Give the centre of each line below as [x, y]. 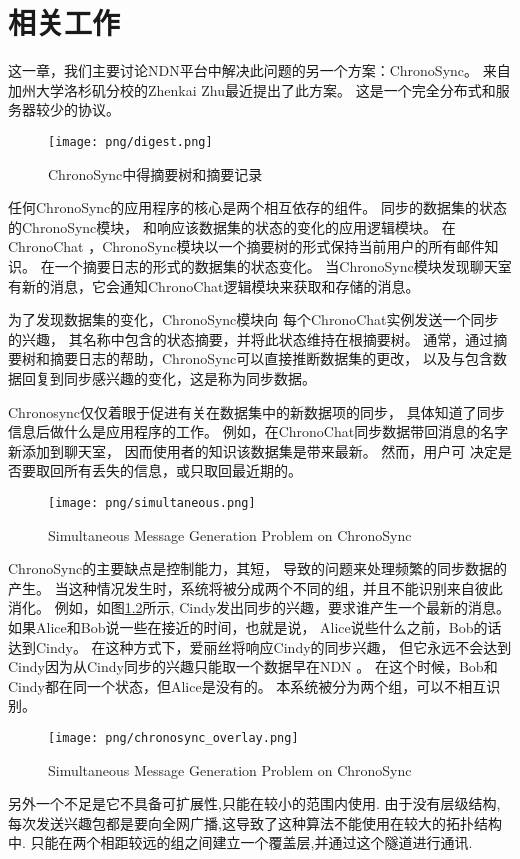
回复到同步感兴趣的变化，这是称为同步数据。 [168, 377]
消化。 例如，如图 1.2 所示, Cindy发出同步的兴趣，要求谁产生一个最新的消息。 [259, 607]
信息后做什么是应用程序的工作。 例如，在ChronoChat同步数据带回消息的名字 [258, 431]
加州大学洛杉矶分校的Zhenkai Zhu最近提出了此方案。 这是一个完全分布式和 [252, 89]
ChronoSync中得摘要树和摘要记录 [155, 173]
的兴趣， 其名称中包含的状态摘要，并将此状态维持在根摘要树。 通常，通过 [251, 338]
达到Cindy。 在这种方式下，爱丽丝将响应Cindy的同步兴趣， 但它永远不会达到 [260, 646]
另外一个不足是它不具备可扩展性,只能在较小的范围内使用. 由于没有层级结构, [254, 803]
